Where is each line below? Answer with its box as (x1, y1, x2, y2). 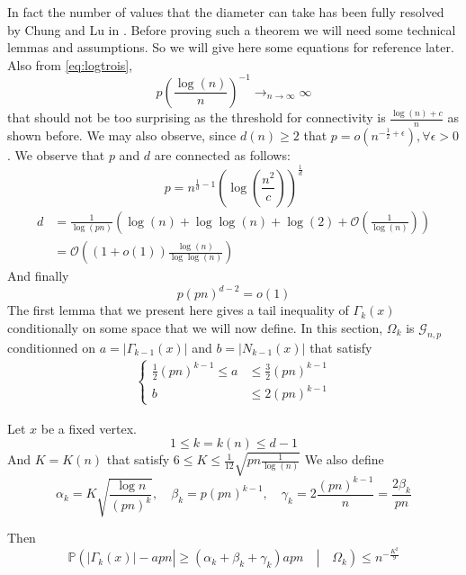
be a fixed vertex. (40, 418, 137, 437)
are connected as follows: (154, 146, 291, 165)
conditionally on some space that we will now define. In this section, (7, 318, 383, 337)
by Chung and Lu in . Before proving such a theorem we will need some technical (7, 20, 456, 39)
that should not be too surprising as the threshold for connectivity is (7, 108, 386, 127)
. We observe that (7, 146, 105, 165)
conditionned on (7, 337, 96, 356)
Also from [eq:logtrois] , (7, 55, 133, 74)
